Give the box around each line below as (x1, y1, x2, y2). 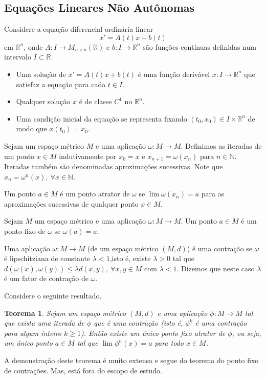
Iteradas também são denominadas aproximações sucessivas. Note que (4, 161, 223, 171)
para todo (154, 337, 184, 348)
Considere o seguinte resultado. (4, 290, 102, 301)
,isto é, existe (109, 253, 151, 264)
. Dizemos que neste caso (176, 263, 255, 273)
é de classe (79, 96, 112, 107)
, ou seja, (232, 327, 261, 338)
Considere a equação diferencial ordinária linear (4, 24, 153, 34)
